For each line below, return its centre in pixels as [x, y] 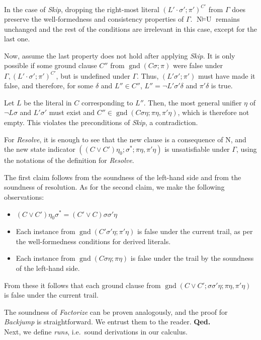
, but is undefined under [93, 75]
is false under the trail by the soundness [192, 258]
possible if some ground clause [51, 65]
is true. [222, 86]
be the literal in [48, 102]
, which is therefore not [213, 112]
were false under [198, 65]
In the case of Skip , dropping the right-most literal [82, 9]
